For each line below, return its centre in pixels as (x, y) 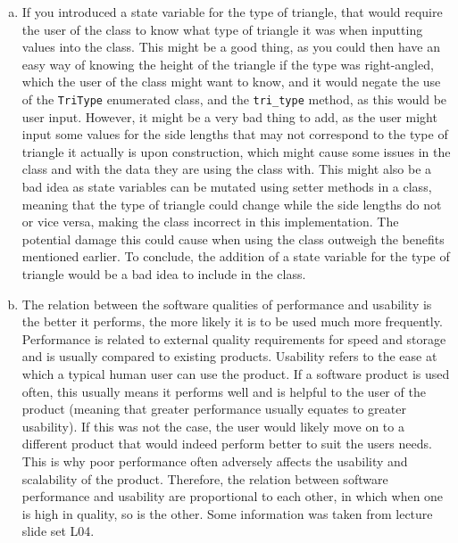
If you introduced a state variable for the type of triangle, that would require (232, 12)
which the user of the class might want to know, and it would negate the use (231, 82)
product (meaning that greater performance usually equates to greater (214, 409)
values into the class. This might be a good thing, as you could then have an (231, 47)
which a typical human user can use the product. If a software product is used (236, 373)
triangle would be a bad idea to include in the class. (164, 273)
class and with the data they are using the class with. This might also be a (227, 169)
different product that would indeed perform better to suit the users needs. (227, 444)
